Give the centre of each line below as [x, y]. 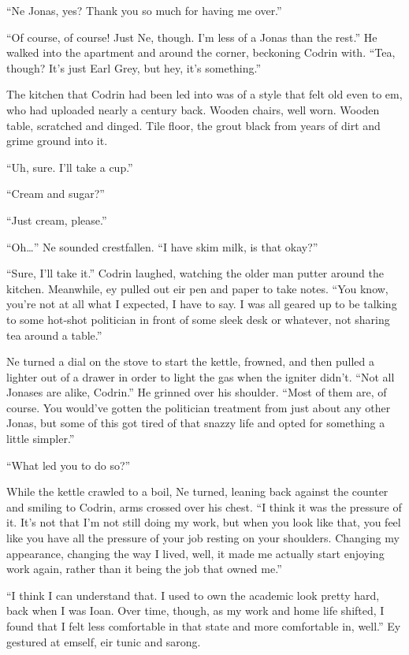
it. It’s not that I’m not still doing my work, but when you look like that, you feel [204, 522]
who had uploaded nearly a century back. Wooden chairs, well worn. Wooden [193, 109]
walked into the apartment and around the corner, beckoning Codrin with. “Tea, [201, 52]
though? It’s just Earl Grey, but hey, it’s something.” [134, 67]
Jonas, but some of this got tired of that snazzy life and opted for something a [196, 423]
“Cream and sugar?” [56, 194]
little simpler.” [41, 439]
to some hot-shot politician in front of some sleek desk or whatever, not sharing [198, 319]
